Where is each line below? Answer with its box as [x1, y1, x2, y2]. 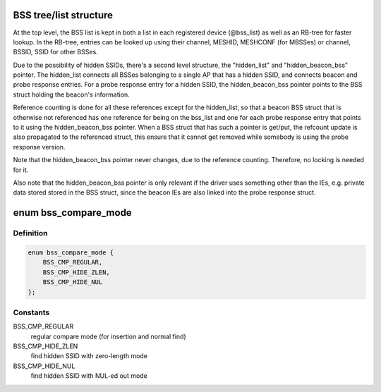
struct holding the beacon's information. [13, 90, 130, 99]
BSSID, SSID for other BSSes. [13, 48, 98, 56]
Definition [13, 228, 48, 238]
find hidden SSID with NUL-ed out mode [30, 372, 147, 380]
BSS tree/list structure [13, 9, 113, 21]
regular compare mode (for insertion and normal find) [30, 332, 186, 341]
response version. [13, 142, 66, 151]
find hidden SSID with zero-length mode [30, 352, 148, 360]
